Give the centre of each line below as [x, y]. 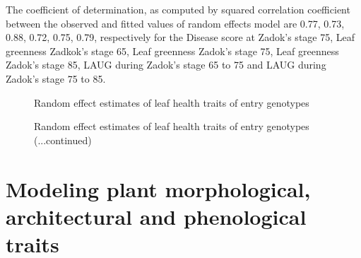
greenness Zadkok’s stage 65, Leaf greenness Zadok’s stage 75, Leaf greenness [172, 51]
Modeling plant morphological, [158, 188]
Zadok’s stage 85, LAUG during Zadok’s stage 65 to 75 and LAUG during [166, 65]
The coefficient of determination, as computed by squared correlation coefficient [178, 9]
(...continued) [63, 140]
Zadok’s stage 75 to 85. [56, 78]
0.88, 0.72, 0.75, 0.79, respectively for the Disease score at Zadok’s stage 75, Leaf [180, 37]
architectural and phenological [156, 216]
